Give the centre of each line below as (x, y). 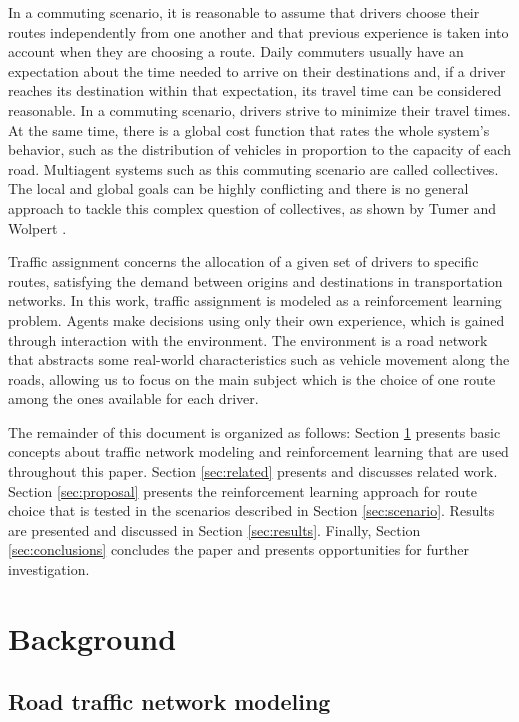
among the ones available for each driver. (133, 398)
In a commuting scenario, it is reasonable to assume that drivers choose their (244, 12)
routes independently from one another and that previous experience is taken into (258, 31)
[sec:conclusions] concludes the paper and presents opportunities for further (238, 549)
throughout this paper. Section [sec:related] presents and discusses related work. (253, 471)
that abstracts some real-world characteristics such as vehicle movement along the (259, 359)
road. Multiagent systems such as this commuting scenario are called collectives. (253, 168)
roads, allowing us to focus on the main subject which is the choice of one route (252, 378)
